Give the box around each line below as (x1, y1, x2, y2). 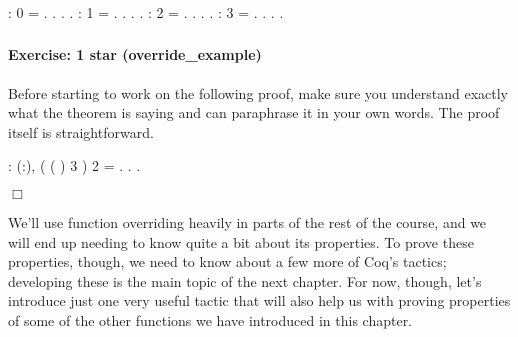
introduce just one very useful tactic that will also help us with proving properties (8, 290, 511, 311)
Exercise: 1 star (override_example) (8, 44, 262, 65)
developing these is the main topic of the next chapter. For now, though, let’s (8, 270, 482, 291)
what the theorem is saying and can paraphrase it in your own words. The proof (8, 102, 500, 123)
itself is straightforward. (8, 121, 154, 142)
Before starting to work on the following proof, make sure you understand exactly (8, 82, 509, 103)
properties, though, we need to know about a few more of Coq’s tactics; (8, 251, 447, 272)
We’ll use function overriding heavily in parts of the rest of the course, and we (8, 212, 487, 233)
